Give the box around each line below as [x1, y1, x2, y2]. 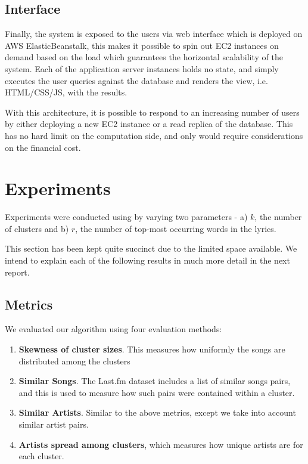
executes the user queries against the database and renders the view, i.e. [5, 74, 268, 86]
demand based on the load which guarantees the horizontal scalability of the [5, 51, 283, 63]
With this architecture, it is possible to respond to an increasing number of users [5, 106, 300, 118]
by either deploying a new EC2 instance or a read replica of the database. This [5, 117, 293, 130]
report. [5, 265, 30, 278]
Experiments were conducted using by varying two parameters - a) [5, 211, 248, 223]
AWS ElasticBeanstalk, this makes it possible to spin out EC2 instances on [5, 39, 279, 51]
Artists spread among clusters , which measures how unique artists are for [18, 438, 303, 450]
